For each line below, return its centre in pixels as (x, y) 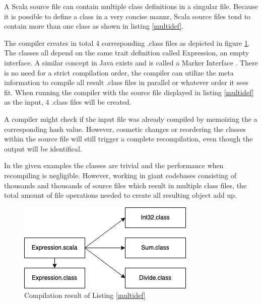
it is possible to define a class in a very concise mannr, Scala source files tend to (127, 16)
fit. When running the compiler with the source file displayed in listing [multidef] (129, 92)
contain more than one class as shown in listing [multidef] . (94, 26)
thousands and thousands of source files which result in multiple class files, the (125, 185)
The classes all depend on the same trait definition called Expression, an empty (127, 53)
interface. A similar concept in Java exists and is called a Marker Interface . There (131, 62)
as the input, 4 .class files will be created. (68, 102)
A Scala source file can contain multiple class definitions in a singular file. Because (131, 6)
